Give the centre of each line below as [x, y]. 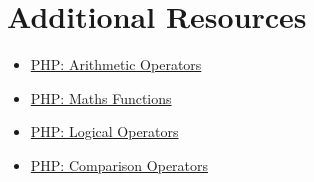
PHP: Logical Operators [104, 131]
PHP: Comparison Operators [119, 164]
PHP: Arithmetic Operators [116, 64]
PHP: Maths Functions [101, 97]
